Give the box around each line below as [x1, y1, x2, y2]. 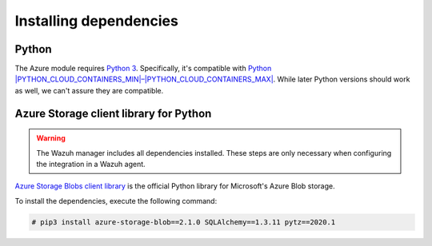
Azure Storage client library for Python [14, 106, 212, 120]
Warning [36, 133, 66, 143]
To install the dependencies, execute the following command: [14, 196, 218, 205]
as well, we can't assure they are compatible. [14, 85, 164, 95]
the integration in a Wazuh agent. [36, 160, 146, 169]
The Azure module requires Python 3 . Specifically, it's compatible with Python [14, 64, 272, 73]
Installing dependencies [14, 12, 179, 30]
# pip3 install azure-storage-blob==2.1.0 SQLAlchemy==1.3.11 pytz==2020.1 [31, 217, 336, 227]
